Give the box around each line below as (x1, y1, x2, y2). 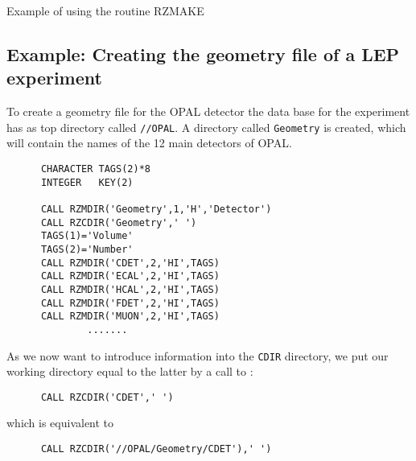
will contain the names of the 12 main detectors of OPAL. (6, 134, 292, 151)
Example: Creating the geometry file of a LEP (6, 41, 400, 66)
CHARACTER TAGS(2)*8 (40, 163, 150, 175)
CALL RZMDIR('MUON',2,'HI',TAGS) (40, 311, 220, 323)
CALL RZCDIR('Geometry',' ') (40, 216, 197, 228)
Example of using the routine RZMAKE (6, 2, 204, 19)
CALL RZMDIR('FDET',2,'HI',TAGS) (40, 297, 220, 309)
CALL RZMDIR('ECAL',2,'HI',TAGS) (40, 270, 220, 282)
